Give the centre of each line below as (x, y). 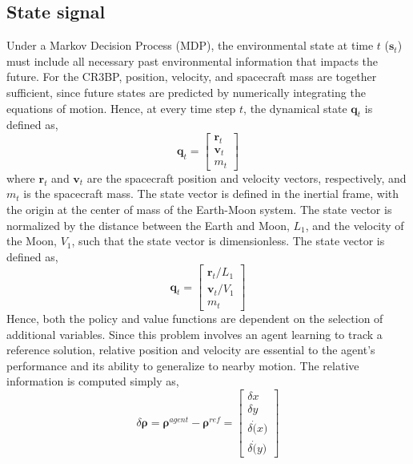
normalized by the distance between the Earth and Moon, (148, 225)
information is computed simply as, (93, 381)
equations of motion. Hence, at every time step (121, 108)
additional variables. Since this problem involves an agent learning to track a (194, 334)
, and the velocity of (355, 225)
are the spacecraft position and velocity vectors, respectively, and (247, 178)
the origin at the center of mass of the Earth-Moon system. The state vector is (199, 209)
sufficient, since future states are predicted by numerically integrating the (186, 92)
